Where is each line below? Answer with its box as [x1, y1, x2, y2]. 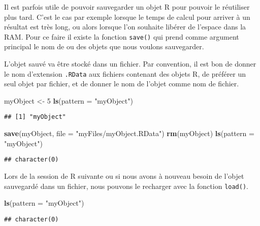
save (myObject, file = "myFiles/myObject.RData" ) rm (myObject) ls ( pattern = [4, 128, 254, 139]
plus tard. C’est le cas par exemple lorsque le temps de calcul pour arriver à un [4, 11, 250, 22]
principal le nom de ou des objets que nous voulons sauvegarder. [4, 41, 204, 52]
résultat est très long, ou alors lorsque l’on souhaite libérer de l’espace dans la [4, 21, 246, 32]
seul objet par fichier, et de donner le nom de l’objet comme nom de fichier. [4, 78, 239, 89]
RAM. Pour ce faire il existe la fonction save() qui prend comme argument [4, 31, 239, 42]
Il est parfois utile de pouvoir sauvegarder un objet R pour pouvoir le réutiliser [4, 2, 250, 12]
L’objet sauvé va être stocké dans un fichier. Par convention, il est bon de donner [4, 58, 256, 69]
